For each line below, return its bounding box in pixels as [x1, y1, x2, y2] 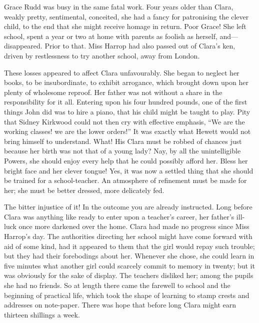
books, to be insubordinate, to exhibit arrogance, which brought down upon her [4, 77, 248, 87]
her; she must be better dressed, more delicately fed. [4, 184, 164, 195]
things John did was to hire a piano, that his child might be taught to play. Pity [4, 106, 250, 116]
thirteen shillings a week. [4, 309, 80, 319]
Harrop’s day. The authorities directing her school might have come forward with [4, 231, 252, 241]
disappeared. [4, 40, 42, 51]
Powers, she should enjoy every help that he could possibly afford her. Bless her [4, 155, 248, 165]
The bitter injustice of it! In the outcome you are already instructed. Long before [4, 201, 252, 212]
